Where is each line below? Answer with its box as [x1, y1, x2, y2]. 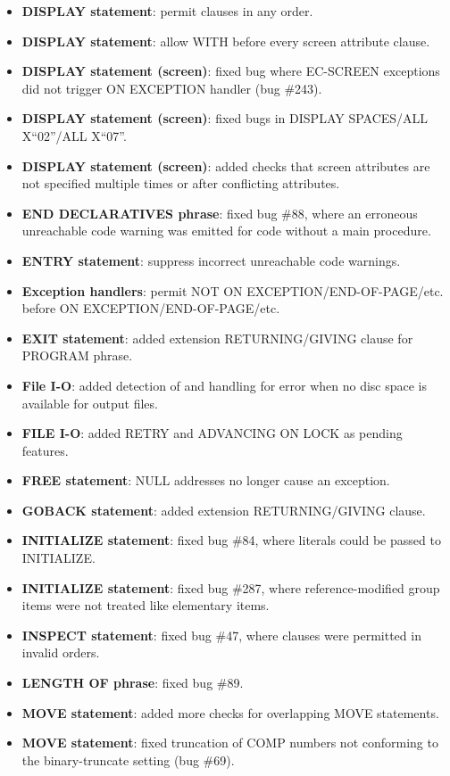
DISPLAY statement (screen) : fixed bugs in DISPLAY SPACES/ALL [21, 109, 429, 128]
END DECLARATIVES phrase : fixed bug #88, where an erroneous [21, 203, 418, 222]
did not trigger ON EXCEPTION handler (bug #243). [21, 78, 322, 97]
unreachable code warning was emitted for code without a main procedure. [21, 221, 431, 240]
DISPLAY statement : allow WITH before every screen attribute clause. [21, 31, 430, 50]
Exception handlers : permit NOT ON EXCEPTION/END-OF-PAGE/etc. [21, 281, 444, 300]
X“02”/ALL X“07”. [21, 126, 127, 144]
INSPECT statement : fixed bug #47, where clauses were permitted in [21, 625, 421, 644]
